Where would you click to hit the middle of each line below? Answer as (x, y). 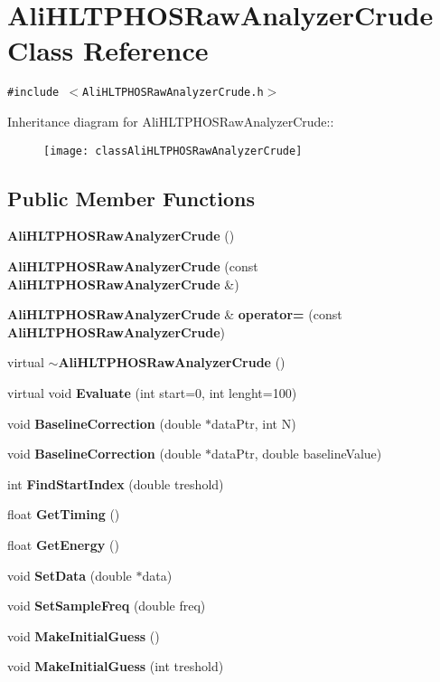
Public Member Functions (131, 198)
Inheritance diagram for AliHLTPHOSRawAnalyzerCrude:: (171, 121)
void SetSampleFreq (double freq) (107, 606)
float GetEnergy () (63, 544)
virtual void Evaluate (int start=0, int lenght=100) (152, 392)
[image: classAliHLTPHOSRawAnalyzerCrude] (173, 151)
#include (33, 93)
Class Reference (108, 50)
